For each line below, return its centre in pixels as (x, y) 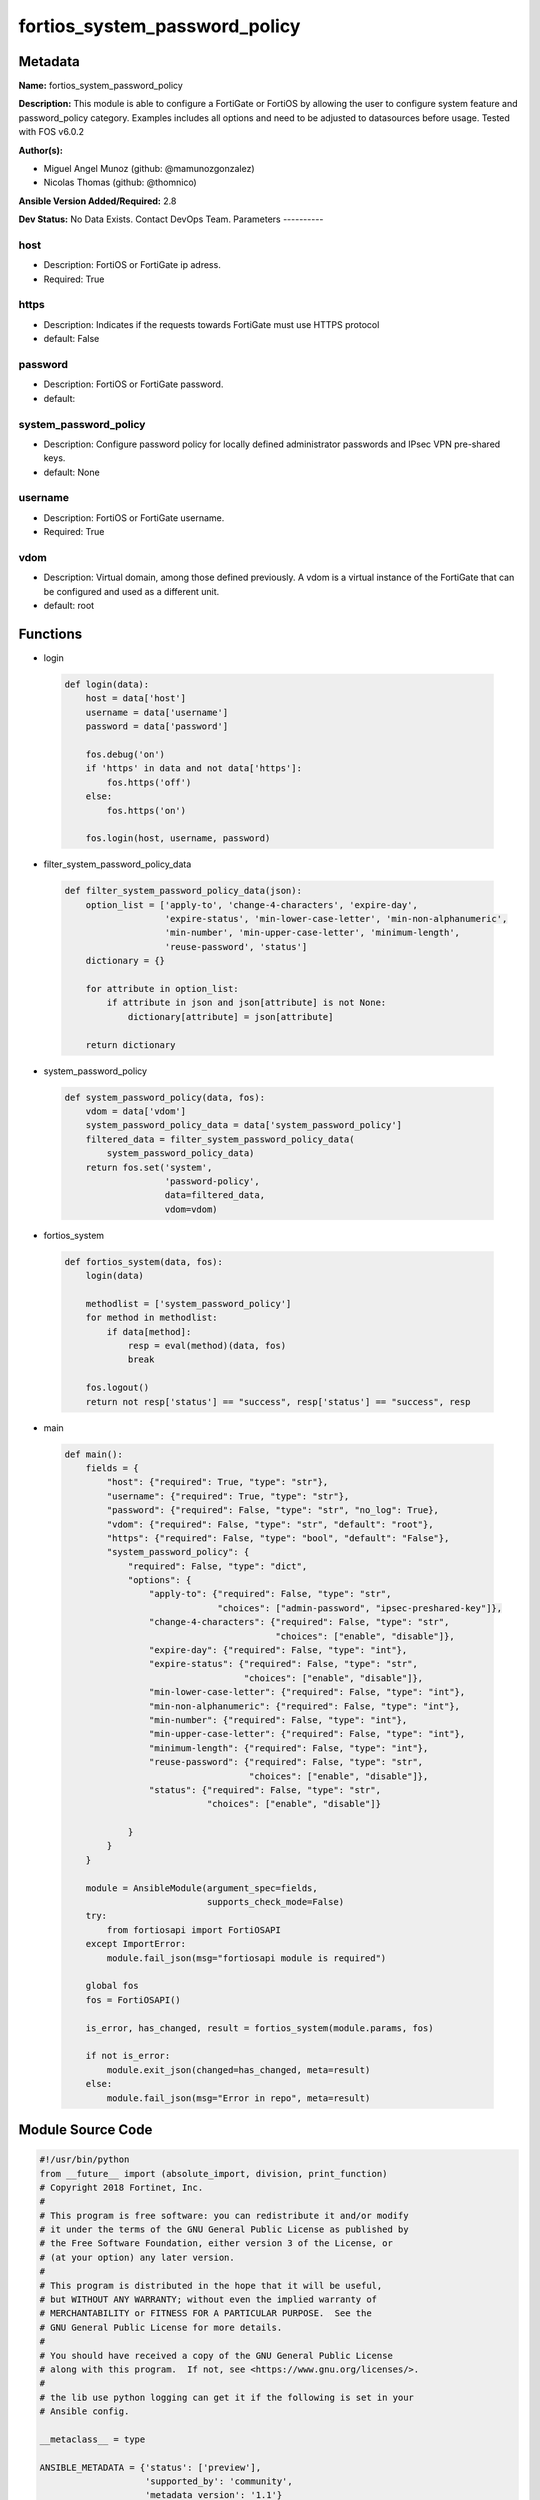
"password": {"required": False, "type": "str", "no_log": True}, (273, 1510)
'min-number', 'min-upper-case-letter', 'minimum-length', (312, 933)
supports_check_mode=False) (275, 1902)
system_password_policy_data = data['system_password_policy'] (244, 1125)
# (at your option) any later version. (137, 2257)
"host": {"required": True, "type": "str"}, (217, 1482)
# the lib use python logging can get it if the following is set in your (227, 2397)
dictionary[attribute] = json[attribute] (230, 1016)
